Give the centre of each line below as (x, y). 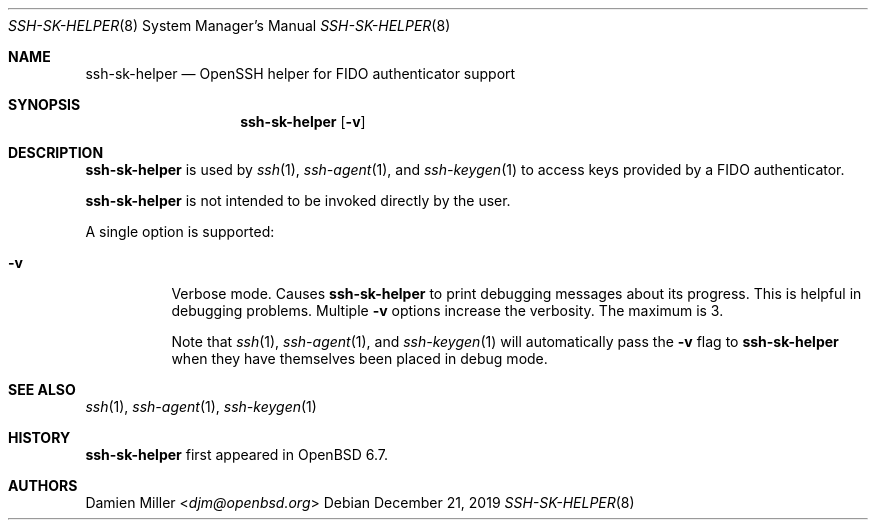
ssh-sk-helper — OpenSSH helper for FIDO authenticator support (300, 73)
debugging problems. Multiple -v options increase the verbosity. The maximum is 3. (447, 310)
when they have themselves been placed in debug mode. (359, 358)
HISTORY (39, 437)
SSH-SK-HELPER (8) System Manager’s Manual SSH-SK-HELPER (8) (229, 25)
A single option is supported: (180, 231)
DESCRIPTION (56, 152)
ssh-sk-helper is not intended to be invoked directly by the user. (298, 200)
